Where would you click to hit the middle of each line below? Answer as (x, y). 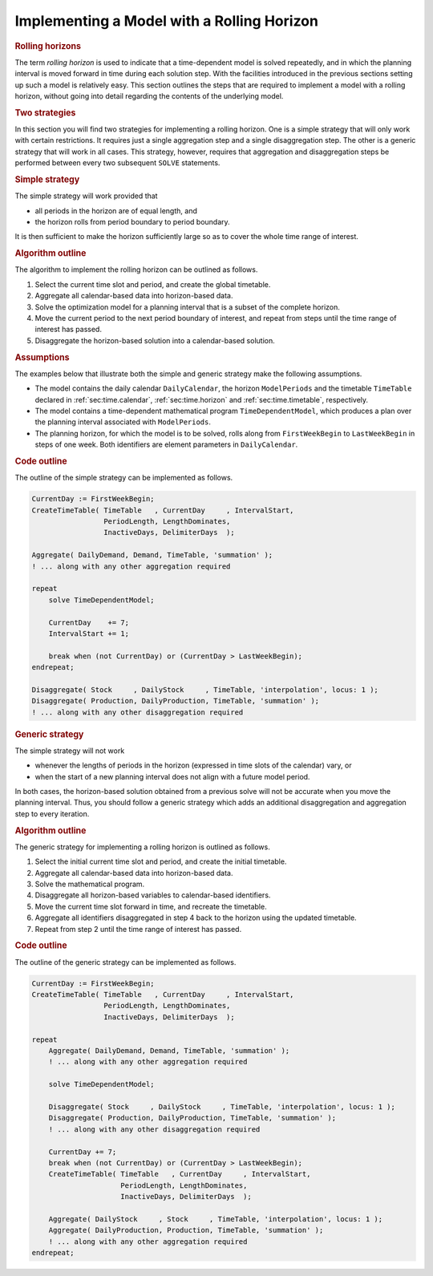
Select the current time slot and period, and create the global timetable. (153, 284)
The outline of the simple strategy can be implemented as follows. (124, 478)
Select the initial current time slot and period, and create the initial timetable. (161, 861)
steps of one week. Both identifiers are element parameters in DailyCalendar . (166, 444)
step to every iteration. (52, 813)
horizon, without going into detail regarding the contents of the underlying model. (149, 95)
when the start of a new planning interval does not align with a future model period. (172, 776)
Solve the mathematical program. (90, 884)
